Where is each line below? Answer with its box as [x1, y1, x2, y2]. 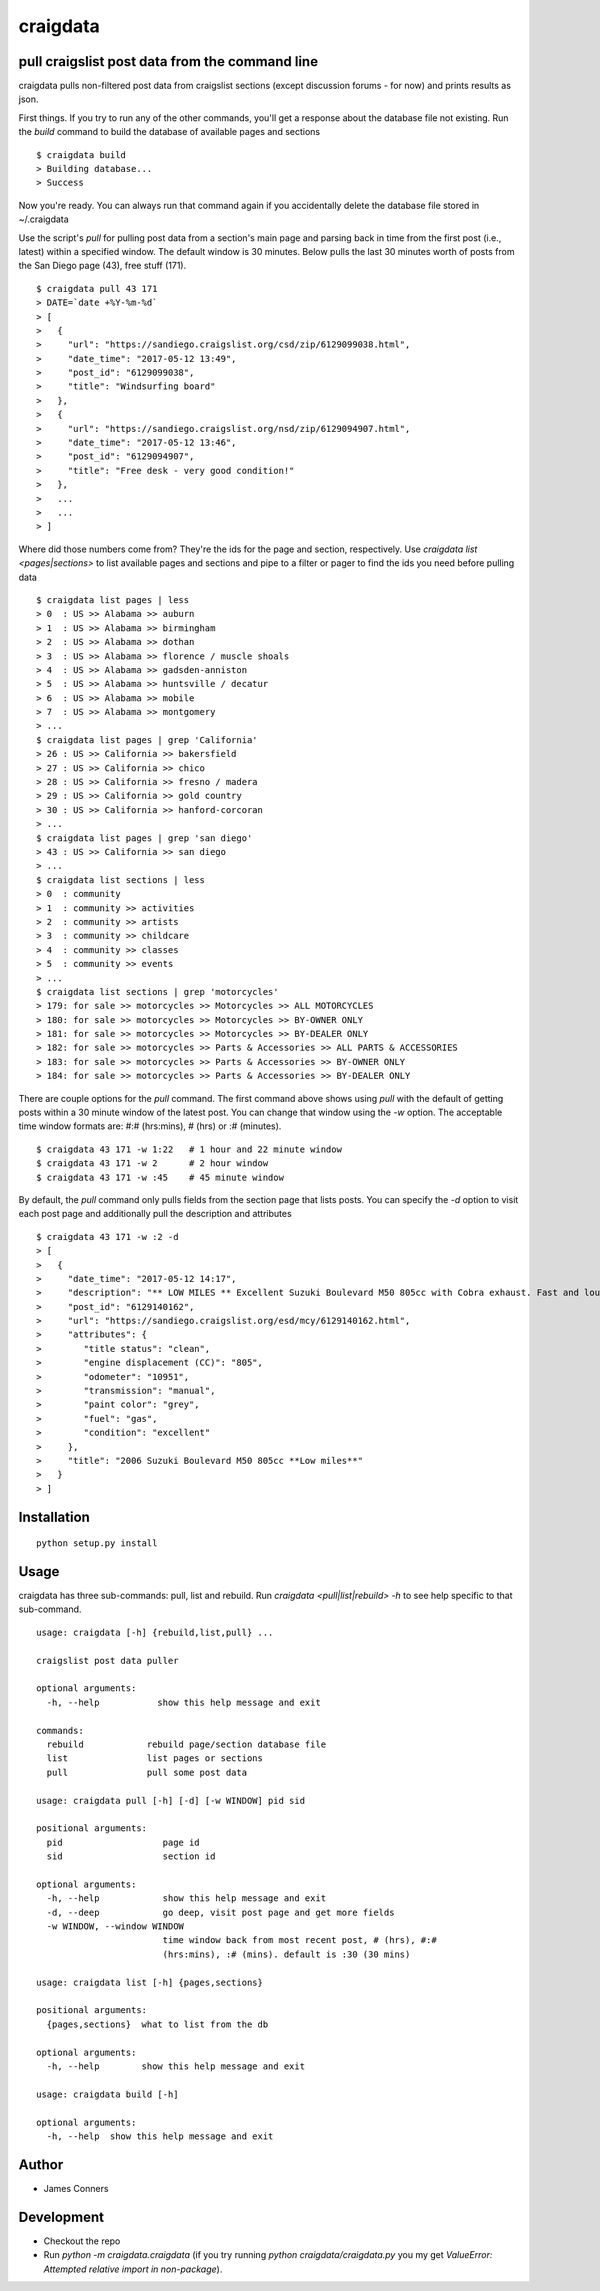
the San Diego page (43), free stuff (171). [18, 260, 187, 272]
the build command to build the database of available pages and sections [18, 126, 320, 138]
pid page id [46, 1836, 200, 1848]
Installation [18, 1508, 90, 1525]
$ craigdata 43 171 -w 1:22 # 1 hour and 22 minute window [36, 1143, 342, 1155]
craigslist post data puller [36, 1655, 179, 1666]
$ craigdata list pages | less [36, 594, 190, 605]
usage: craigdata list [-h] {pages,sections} [36, 1976, 264, 1988]
